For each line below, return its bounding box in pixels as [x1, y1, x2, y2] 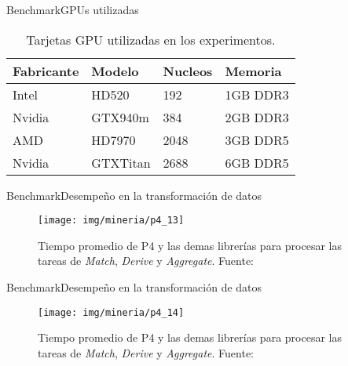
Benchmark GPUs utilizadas [6, 2, 139, 17]
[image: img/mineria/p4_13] [38, 215, 185, 226]
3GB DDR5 [225, 130, 289, 149]
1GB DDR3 [225, 85, 289, 103]
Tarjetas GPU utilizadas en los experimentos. [26, 30, 276, 49]
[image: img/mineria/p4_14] [38, 306, 185, 318]
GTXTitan [91, 153, 151, 172]
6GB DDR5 [225, 153, 289, 172]
